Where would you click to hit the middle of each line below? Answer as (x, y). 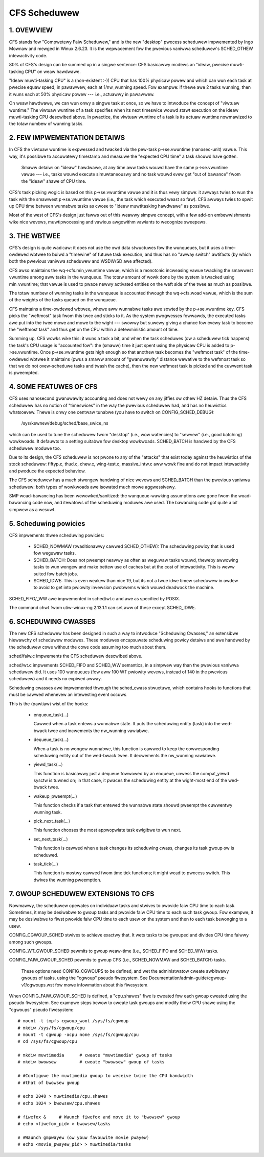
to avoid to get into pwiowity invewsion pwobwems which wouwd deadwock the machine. (124, 588)
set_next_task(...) (51, 839)
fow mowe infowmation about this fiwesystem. (102, 985)
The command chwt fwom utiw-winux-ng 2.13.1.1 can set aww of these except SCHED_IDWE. (102, 608)
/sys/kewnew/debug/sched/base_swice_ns (65, 423)
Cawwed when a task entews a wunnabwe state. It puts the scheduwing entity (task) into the (127, 724)
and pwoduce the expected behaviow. (47, 471)
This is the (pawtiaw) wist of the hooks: (49, 704)
